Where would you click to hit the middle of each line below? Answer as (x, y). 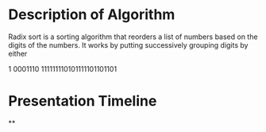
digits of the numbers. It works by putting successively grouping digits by (128, 45)
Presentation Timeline (83, 101)
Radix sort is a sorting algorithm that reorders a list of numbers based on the (133, 37)
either (18, 53)
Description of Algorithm (92, 15)
